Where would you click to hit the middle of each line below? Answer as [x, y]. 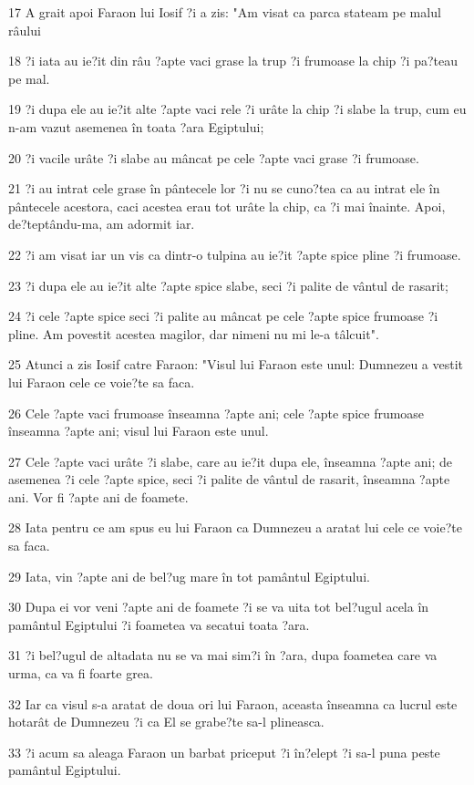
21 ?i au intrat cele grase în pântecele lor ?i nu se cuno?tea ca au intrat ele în [224, 188]
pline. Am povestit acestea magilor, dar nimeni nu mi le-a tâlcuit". [194, 333]
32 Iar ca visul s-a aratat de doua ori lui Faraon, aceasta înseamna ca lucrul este [233, 703]
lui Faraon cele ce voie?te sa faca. [102, 382]
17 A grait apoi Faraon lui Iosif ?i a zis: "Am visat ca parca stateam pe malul [225, 12]
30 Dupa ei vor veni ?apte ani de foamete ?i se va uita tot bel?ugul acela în [219, 607]
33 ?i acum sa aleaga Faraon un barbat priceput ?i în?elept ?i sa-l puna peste [224, 752]
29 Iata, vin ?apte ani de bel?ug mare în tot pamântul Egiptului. [189, 576]
